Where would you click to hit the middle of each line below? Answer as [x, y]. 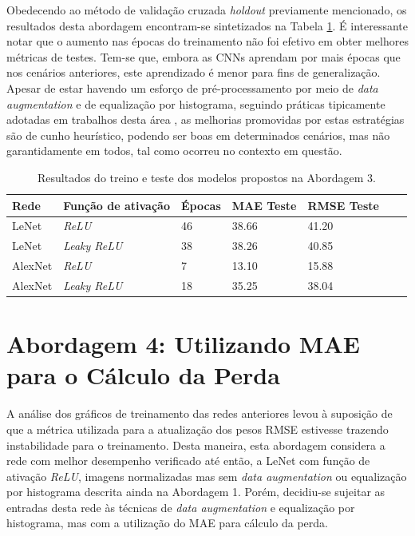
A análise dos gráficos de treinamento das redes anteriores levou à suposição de [200, 413]
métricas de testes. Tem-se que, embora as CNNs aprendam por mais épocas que [204, 56]
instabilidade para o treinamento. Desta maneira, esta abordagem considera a [196, 445]
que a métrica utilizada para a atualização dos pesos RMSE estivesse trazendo [198, 429]
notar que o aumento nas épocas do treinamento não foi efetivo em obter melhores [207, 41]
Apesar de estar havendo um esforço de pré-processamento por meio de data [192, 87]
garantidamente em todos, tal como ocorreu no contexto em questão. [174, 151]
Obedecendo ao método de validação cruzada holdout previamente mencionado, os [207, 10]
